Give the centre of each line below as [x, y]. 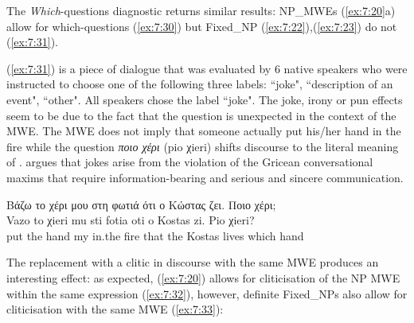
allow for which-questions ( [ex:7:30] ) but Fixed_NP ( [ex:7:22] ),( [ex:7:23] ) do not [202, 26]
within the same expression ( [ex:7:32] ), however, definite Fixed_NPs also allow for [207, 293]
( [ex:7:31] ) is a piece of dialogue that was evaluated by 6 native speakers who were [207, 68]
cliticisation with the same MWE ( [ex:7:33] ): [115, 309]
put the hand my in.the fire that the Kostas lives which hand [155, 235]
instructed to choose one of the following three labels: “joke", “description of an [200, 84]
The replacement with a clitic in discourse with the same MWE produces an [193, 262]
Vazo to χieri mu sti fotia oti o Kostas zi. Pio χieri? [131, 220]
